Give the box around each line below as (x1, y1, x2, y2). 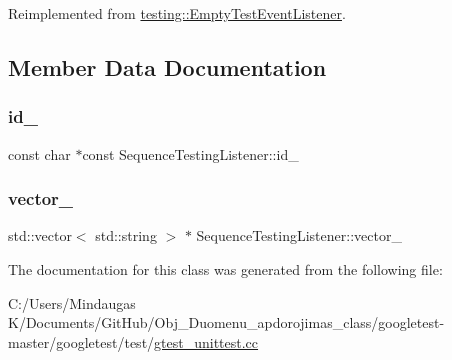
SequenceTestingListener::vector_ (196, 225, 402, 246)
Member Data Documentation (8, 51, 327, 82)
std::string (95, 225, 157, 246)
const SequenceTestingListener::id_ (82, 143, 299, 164)
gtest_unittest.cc (154, 331, 259, 352)
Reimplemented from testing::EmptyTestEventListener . (8, 3, 346, 23)
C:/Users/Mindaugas (8, 292, 136, 313)
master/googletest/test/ (8, 331, 155, 352)
